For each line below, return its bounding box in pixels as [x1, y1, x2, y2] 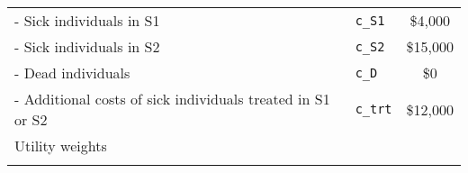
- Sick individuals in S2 [14, 36, 160, 57]
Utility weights [14, 135, 107, 156]
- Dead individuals [14, 62, 130, 83]
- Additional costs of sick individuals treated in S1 [14, 88, 330, 109]
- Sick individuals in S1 [14, 10, 160, 31]
